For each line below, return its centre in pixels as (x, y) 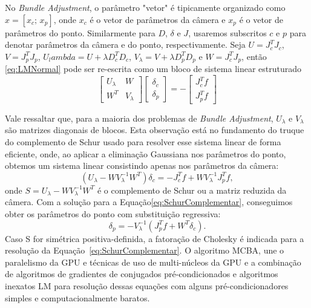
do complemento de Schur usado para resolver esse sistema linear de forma (143, 141)
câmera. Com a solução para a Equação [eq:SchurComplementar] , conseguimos (149, 202)
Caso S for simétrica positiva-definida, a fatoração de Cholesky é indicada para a (155, 238)
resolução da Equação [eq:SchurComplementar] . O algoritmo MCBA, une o (145, 250)
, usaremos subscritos (228, 32)
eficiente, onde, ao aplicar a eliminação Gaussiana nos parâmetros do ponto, (146, 153)
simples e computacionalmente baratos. (77, 297)
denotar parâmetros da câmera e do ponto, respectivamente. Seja (125, 44)
